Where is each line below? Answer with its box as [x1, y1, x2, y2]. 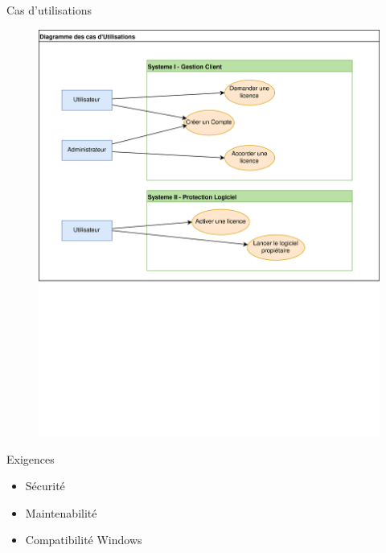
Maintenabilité [25, 504, 97, 521]
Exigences [6, 450, 55, 467]
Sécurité [25, 477, 65, 494]
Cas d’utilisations [6, 2, 92, 18]
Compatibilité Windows [25, 531, 142, 548]
